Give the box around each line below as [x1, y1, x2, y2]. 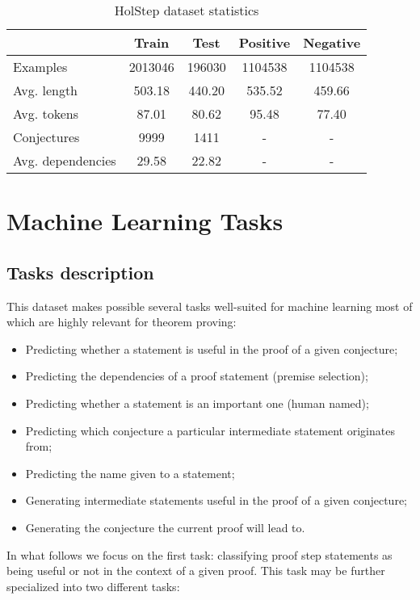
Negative [303, 33, 361, 52]
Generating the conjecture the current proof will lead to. [25, 518, 305, 535]
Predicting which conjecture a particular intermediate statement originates [25, 422, 395, 438]
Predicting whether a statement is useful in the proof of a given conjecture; [25, 340, 398, 357]
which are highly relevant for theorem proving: [6, 313, 237, 330]
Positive [238, 33, 291, 52]
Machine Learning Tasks [6, 204, 283, 237]
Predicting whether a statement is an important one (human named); [25, 394, 369, 411]
